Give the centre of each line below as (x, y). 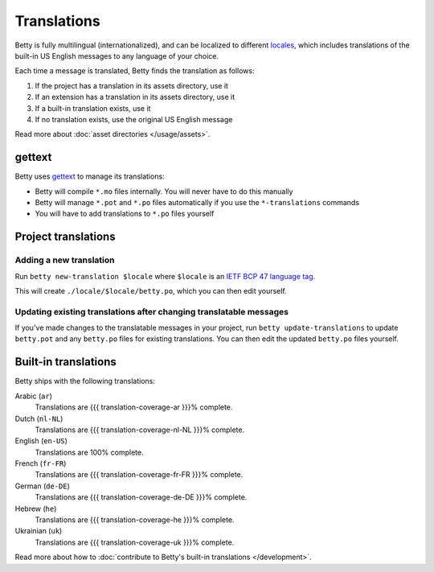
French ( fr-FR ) (41, 463)
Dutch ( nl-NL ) (39, 418)
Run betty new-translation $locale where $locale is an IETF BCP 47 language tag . (165, 276)
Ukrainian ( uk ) (39, 531)
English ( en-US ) (41, 441)
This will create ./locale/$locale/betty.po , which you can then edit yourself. (151, 290)
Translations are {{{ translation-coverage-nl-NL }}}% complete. (140, 430)
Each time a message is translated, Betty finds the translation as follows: (135, 71)
